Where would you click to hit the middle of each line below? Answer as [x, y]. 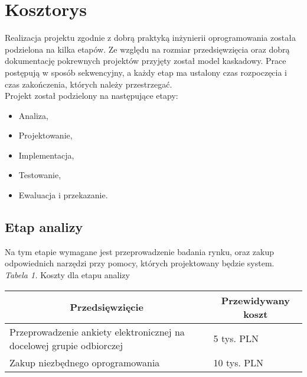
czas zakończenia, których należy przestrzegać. [89, 84]
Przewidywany [255, 300]
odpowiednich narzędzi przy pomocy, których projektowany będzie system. [140, 263]
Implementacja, [46, 155]
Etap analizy [44, 227]
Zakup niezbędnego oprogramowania [85, 362]
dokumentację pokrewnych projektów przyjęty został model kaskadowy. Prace [146, 61]
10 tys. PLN [239, 362]
